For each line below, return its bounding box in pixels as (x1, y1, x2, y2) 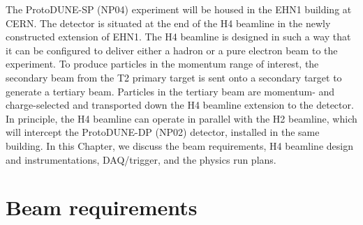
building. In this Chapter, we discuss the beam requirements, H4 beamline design (6, 138, 353, 153)
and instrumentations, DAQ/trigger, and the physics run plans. (6, 152, 276, 166)
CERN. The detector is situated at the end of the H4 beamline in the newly (6, 15, 331, 30)
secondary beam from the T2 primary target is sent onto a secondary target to (6, 70, 342, 84)
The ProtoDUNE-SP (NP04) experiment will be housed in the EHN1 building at (6, 2, 352, 16)
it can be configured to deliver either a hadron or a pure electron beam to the (6, 42, 338, 57)
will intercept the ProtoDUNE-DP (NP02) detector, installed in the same (6, 125, 320, 139)
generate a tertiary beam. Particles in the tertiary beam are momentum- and (6, 84, 335, 98)
